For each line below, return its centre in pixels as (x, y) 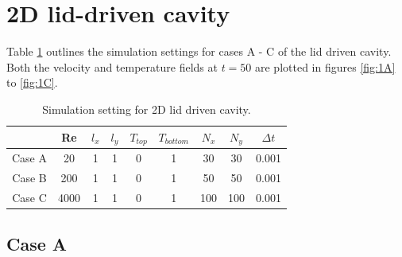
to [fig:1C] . (32, 82)
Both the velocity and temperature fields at (112, 66)
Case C (29, 197)
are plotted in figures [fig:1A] (325, 66)
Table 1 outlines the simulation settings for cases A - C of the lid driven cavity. (199, 51)
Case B (29, 178)
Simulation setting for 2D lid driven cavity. (147, 109)
